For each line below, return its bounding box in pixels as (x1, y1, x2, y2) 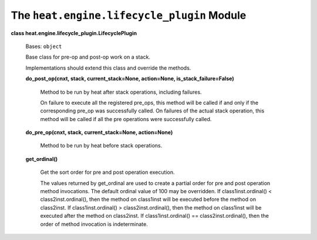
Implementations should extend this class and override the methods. (25, 64, 191, 71)
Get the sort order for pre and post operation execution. (40, 169, 175, 176)
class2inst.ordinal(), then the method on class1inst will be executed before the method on (40, 196, 257, 203)
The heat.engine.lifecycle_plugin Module (11, 9, 247, 22)
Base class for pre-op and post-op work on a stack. (25, 53, 151, 61)
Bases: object (25, 43, 62, 50)
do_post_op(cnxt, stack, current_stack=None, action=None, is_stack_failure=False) (25, 75, 234, 82)
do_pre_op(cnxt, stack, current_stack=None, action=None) (25, 129, 173, 136)
